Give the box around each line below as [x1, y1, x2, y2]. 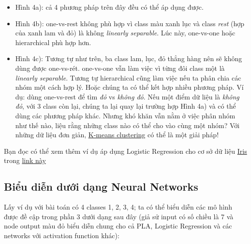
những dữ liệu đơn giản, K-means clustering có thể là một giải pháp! [15, 130, 219, 140]
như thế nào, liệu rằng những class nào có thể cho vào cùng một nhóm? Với [15, 120, 240, 130]
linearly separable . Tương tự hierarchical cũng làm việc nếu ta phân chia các [15, 72, 241, 82]
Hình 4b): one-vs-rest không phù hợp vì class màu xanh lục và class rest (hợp [15, 18, 245, 28]
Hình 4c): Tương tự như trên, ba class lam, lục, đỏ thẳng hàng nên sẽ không [15, 53, 242, 64]
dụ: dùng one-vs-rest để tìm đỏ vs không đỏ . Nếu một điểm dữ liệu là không [15, 91, 239, 101]
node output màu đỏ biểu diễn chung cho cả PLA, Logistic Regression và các [4, 221, 232, 231]
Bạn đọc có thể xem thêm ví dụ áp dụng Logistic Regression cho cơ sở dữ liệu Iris [4, 146, 247, 156]
